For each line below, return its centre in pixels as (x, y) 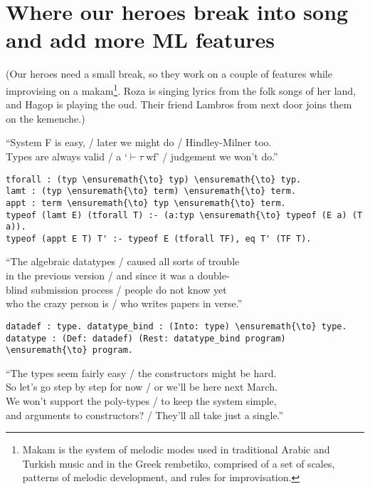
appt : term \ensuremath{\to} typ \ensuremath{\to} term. (146, 203)
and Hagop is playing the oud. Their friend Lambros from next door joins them (179, 104)
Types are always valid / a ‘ (67, 156)
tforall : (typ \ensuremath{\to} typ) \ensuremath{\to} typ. (154, 179)
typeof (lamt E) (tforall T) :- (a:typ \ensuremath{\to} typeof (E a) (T (184, 215)
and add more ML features (141, 40)
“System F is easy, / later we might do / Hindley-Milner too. (139, 142)
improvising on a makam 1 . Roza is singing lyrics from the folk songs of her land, (181, 89)
